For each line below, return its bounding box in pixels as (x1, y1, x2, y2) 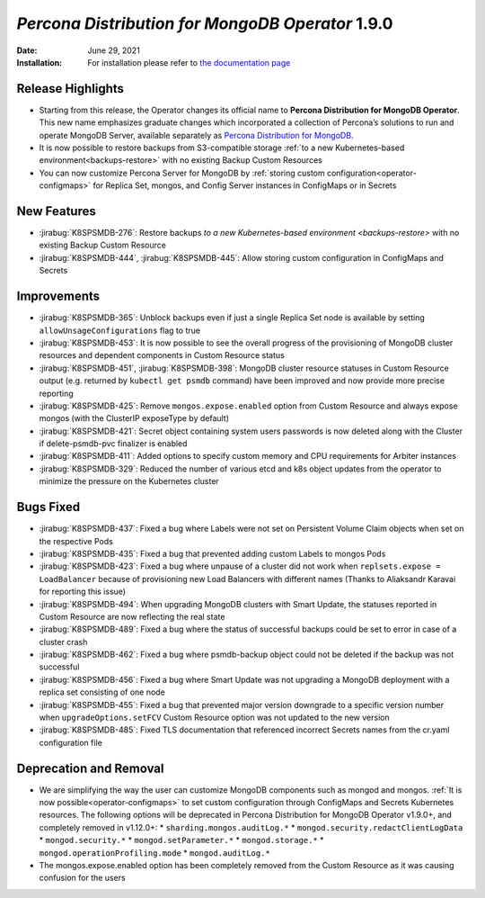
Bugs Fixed (16, 499, 81, 515)
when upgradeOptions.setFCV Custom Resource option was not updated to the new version (39, 712, 390, 723)
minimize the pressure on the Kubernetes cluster (39, 476, 219, 487)
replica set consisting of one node (39, 687, 165, 697)
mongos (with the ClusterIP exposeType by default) (39, 413, 229, 424)
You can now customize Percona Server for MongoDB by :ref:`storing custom (39, 167, 325, 178)
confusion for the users (39, 873, 126, 884)
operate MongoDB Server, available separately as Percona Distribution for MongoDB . (39, 130, 354, 140)
